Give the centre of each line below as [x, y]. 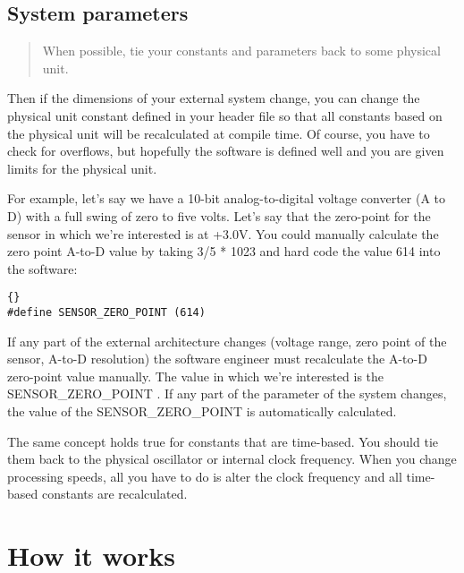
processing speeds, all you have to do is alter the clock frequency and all [205, 476]
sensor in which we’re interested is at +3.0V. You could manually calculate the [223, 233]
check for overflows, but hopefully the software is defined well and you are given [226, 151]
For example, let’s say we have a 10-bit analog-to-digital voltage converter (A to [227, 198]
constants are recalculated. [114, 494]
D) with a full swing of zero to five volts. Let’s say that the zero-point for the [219, 215]
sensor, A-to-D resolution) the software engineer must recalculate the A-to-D [217, 359]
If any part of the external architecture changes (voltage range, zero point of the [227, 341]
